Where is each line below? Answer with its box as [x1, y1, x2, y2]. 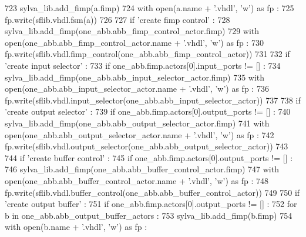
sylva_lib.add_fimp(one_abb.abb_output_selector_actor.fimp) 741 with [5, 116, 270, 129]
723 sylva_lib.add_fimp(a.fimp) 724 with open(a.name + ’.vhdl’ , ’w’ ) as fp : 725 [5, 2, 294, 14]
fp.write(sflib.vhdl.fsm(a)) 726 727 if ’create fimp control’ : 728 [5, 13, 230, 25]
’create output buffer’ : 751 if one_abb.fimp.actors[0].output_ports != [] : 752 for [5, 198, 297, 210]
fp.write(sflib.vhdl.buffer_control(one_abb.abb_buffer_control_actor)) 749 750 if [5, 186, 300, 198]
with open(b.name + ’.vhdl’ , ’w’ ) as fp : [5, 221, 147, 233]
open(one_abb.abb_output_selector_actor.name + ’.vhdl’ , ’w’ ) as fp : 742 [5, 128, 274, 141]
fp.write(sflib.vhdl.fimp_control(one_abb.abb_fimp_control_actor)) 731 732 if [5, 48, 290, 60]
